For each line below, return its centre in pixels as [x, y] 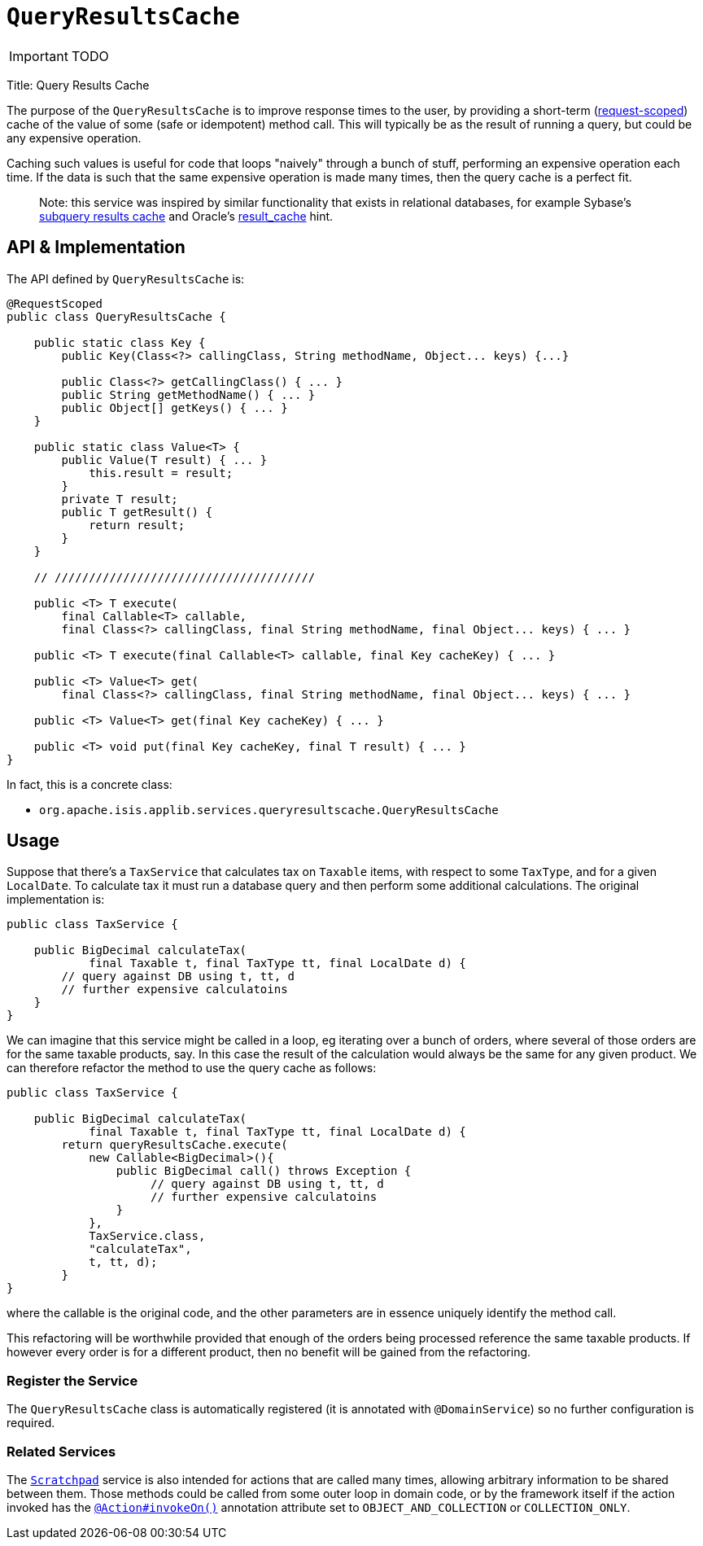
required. [31, 1423]
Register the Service [72, 1380]
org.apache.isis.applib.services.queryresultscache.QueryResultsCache [269, 810]
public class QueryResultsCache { [116, 316]
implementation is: [56, 900]
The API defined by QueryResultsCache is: [126, 278]
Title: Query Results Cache [78, 85]
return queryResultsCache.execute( [175, 1145]
